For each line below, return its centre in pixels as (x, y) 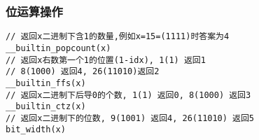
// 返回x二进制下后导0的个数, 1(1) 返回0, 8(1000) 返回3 (128, 95)
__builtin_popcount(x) (58, 48)
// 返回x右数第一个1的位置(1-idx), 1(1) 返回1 (106, 60)
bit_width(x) (36, 130)
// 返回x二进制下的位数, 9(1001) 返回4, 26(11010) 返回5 (130, 118)
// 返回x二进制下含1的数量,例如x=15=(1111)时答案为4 (118, 37)
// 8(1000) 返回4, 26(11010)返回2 (83, 72)
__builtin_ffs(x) (46, 83)
